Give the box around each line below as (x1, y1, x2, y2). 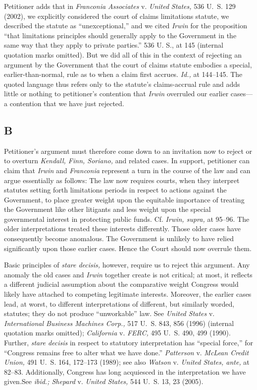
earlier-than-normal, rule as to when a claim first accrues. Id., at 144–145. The (4, 69, 243, 79)
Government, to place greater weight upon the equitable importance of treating (4, 194, 245, 204)
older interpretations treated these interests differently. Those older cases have (4, 223, 241, 234)
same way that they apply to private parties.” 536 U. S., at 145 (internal (4, 40, 223, 50)
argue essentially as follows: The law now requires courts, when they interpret (4, 175, 240, 185)
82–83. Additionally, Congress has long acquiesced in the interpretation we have (4, 366, 246, 377)
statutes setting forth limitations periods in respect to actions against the (4, 185, 227, 195)
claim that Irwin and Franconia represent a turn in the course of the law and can (4, 165, 251, 175)
